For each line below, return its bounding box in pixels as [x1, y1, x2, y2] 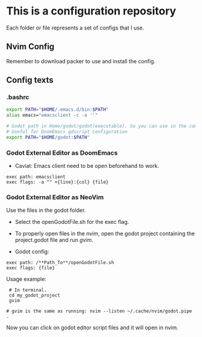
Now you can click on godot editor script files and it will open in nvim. [6, 324, 179, 332]
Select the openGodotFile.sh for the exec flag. [14, 218, 129, 226]
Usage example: [6, 276, 47, 283]
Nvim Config [6, 42, 55, 52]
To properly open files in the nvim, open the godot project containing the [14, 230, 195, 237]
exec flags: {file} [6, 265, 55, 271]
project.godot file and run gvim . [14, 237, 94, 244]
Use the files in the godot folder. [6, 206, 86, 214]
